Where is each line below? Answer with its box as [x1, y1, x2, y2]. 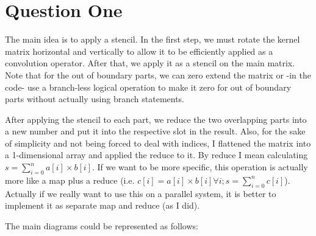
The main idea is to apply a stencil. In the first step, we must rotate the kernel [5, 33, 300, 46]
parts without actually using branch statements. [5, 92, 185, 105]
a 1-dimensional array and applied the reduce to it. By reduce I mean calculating [5, 148, 308, 161]
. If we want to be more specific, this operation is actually [92, 161, 308, 173]
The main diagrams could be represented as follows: [5, 219, 198, 232]
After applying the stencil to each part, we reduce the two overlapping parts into [5, 113, 307, 125]
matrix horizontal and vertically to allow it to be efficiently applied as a [5, 44, 273, 57]
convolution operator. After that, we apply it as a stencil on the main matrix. [5, 57, 295, 69]
